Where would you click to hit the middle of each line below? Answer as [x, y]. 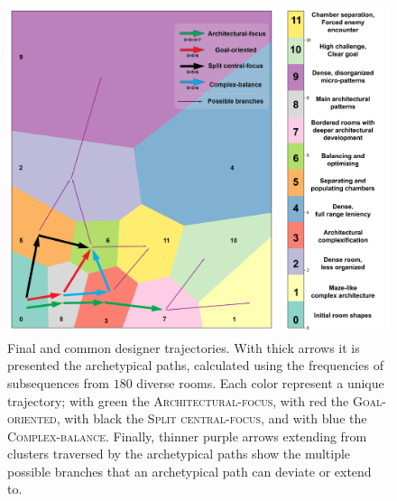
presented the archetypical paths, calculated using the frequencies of [195, 365]
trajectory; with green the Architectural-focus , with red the [178, 400]
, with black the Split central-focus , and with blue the [212, 418]
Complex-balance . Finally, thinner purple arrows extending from [187, 436]
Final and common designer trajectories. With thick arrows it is [184, 347]
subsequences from [59, 382]
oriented [32, 418]
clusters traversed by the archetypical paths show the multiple [179, 454]
